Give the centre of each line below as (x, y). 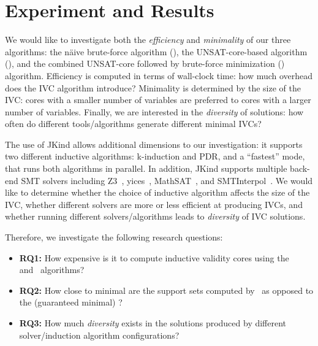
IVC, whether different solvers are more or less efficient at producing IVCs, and (154, 204)
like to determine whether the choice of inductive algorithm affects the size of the (157, 192)
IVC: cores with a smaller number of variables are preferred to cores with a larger (158, 100)
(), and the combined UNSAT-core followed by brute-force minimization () (145, 63)
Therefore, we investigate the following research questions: (114, 237)
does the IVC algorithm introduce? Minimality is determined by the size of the (153, 87)
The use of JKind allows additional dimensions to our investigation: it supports (154, 144)
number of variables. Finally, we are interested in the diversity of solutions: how (154, 111)
